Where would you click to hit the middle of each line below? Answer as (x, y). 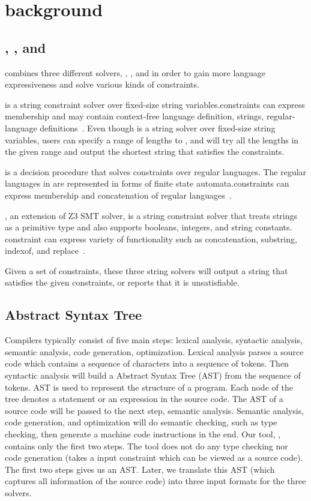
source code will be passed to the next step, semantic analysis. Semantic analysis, (155, 410)
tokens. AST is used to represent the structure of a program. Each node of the (149, 387)
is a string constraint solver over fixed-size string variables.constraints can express (155, 104)
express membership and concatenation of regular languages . (118, 195)
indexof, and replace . (45, 250)
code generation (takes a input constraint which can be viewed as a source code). (154, 457)
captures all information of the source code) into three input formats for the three (155, 481)
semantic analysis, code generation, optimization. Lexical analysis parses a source (154, 351)
